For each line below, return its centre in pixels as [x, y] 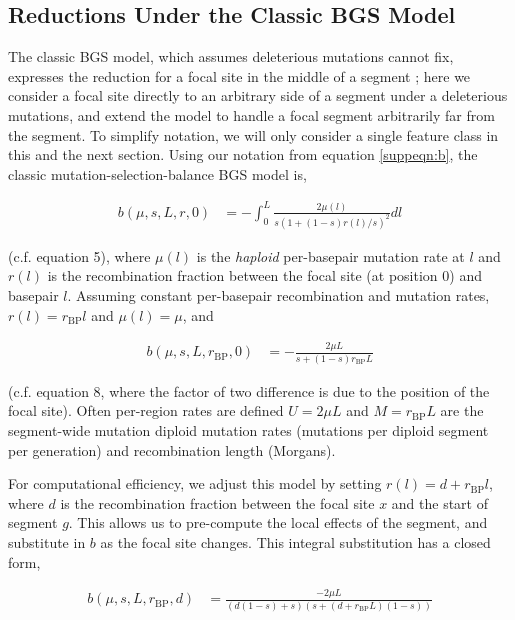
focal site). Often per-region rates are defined [146, 410]
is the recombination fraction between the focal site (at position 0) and [264, 275]
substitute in [47, 541]
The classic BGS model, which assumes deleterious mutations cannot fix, [231, 56]
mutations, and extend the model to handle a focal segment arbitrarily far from [251, 114]
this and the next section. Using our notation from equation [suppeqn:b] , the [243, 154]
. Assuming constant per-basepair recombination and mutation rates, [278, 294]
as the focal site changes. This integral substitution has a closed [295, 541]
